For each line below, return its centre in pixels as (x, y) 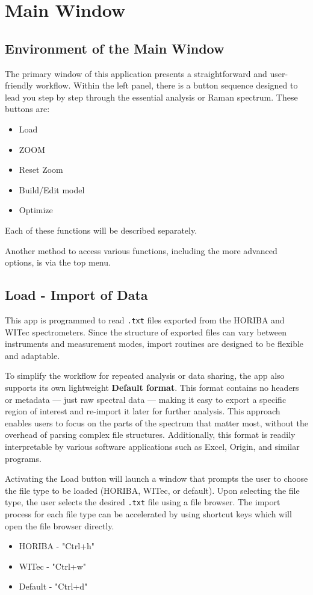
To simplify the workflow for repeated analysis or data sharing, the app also (145, 375)
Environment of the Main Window (115, 48)
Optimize (36, 210)
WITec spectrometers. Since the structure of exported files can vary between (146, 332)
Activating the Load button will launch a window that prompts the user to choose (156, 478)
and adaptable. (33, 355)
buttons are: (27, 109)
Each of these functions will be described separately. (101, 230)
